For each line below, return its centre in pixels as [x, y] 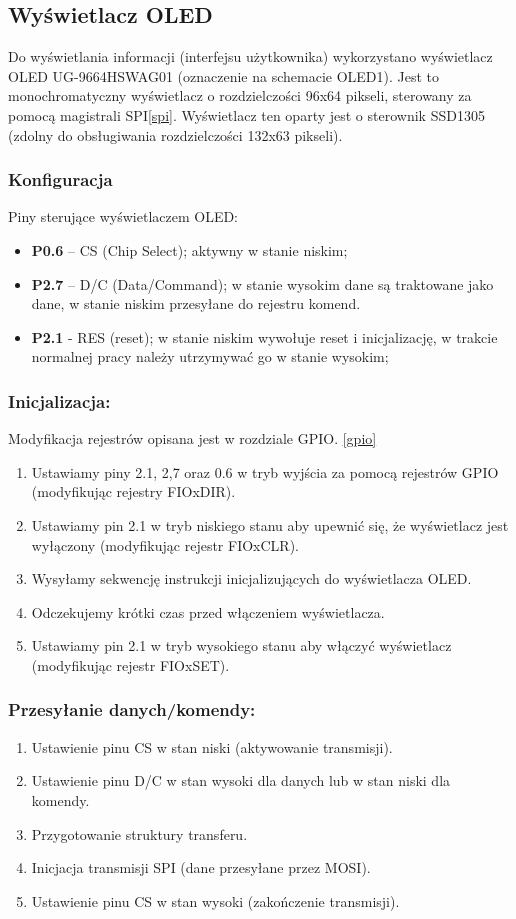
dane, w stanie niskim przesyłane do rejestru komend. [196, 303]
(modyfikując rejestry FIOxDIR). [133, 491]
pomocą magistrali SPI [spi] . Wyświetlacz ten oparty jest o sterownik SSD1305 [246, 114]
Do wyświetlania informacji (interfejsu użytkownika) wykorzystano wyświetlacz [250, 56]
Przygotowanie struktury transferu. [139, 833]
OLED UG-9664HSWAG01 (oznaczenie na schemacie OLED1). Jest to [224, 75]
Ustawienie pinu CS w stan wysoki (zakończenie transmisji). [215, 900]
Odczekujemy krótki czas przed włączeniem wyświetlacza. [208, 611]
